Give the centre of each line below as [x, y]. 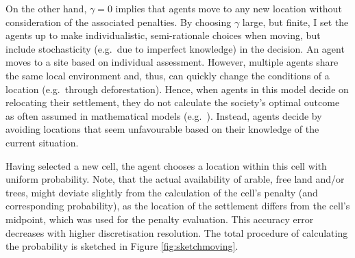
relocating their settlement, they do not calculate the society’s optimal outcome [173, 102]
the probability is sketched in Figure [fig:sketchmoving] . [122, 246]
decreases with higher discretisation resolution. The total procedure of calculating [177, 232]
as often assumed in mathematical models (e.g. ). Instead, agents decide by [164, 115]
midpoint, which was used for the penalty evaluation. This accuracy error [160, 219]
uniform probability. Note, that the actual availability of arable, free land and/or [175, 179]
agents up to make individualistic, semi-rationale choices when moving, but [163, 35]
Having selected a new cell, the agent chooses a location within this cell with [166, 165]
